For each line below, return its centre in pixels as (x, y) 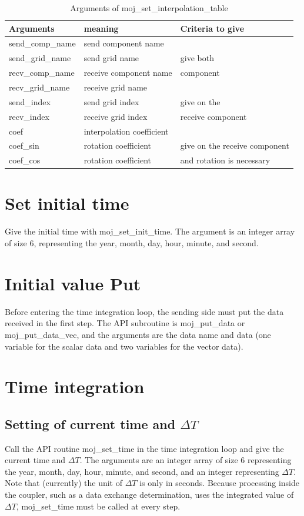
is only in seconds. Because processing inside (219, 483)
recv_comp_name (42, 73)
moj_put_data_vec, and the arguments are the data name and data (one (138, 334)
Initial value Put (73, 283)
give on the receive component (235, 145)
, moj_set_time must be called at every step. (98, 506)
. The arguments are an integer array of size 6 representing (186, 460)
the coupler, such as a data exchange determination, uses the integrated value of (149, 495)
